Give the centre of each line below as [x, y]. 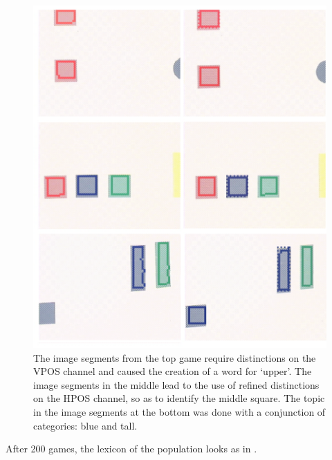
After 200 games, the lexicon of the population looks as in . [131, 449]
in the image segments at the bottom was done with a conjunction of [179, 412]
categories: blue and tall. [85, 425]
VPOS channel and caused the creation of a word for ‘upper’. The [173, 371]
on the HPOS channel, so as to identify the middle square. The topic [179, 398]
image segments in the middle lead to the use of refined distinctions [176, 384]
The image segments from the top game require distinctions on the [175, 357]
